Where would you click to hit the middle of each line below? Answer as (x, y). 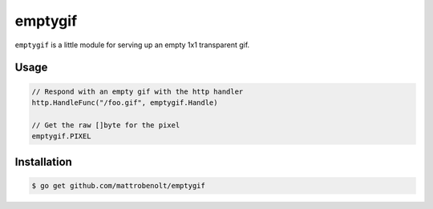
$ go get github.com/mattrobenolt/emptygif (119, 185)
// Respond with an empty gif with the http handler (138, 91)
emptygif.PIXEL (61, 137)
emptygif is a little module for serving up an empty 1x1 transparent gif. (132, 45)
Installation (43, 161)
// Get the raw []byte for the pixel (106, 125)
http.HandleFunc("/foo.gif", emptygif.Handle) (125, 102)
